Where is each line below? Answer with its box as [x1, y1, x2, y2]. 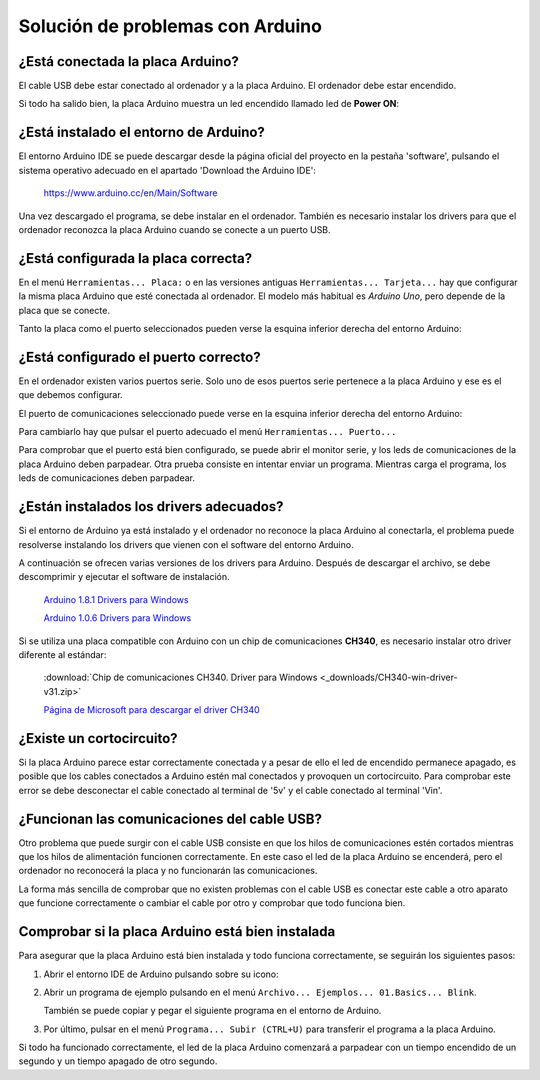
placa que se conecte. [18, 304, 110, 316]
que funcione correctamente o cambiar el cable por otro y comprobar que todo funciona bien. [18, 897, 406, 909]
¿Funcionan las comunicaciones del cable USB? [18, 810, 322, 827]
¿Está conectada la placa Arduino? [18, 53, 239, 70]
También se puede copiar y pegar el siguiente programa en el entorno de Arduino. [43, 1005, 382, 1017]
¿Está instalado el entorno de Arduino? [18, 124, 265, 141]
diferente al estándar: [18, 648, 107, 660]
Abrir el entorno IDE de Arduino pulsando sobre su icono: [43, 968, 279, 980]
